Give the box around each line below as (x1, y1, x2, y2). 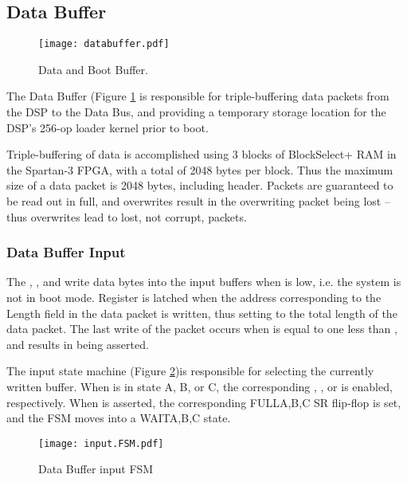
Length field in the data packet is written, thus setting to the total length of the (6, 304, 397, 321)
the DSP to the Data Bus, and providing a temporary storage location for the (6, 104, 386, 120)
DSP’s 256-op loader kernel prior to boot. (6, 119, 209, 135)
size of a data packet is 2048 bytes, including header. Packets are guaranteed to (6, 177, 393, 194)
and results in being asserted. (6, 335, 149, 352)
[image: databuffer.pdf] (38, 38, 170, 50)
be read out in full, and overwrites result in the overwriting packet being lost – (6, 193, 390, 210)
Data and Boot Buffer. (38, 61, 148, 77)
